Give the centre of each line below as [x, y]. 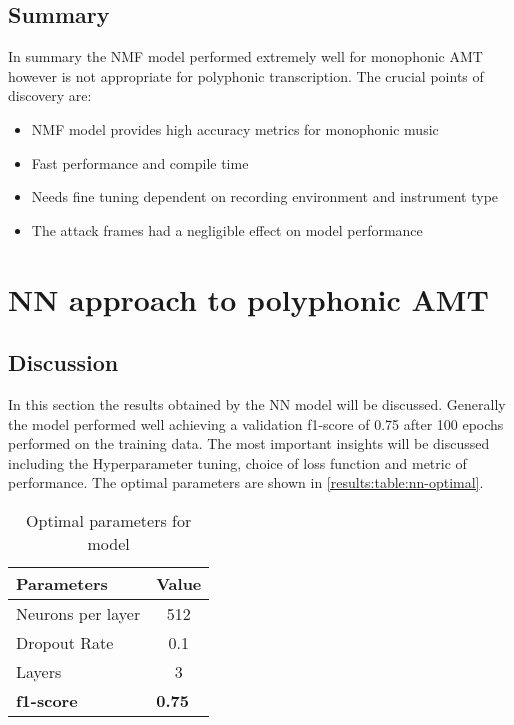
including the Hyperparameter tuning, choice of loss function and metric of [237, 462]
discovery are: [50, 95]
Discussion [63, 362]
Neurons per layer [78, 613]
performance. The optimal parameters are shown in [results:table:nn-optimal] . [246, 482]
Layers [39, 671]
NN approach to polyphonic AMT [248, 298]
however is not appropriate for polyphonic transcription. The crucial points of [246, 75]
